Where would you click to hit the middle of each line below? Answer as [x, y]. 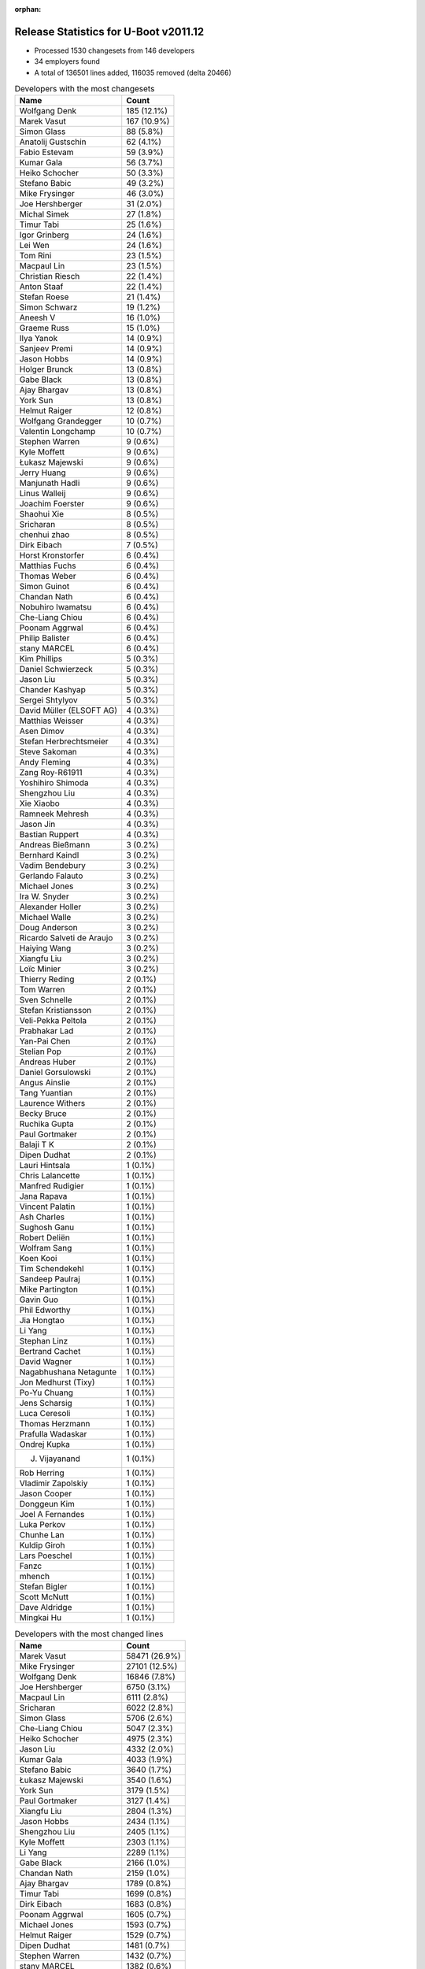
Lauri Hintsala [45, 1166]
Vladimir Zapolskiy [54, 1483]
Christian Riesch [50, 276]
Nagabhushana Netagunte [68, 1372]
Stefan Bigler [43, 1587]
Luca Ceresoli [45, 1414]
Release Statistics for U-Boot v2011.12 [109, 32]
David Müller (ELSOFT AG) [68, 710]
